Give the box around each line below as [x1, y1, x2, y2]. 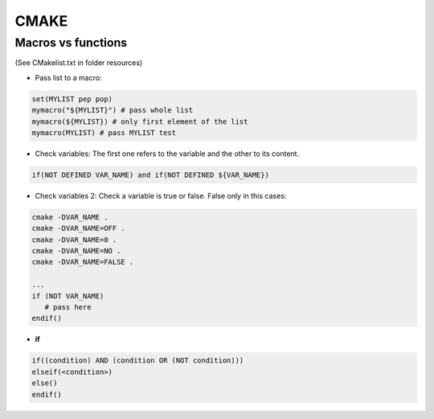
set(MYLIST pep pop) [31, 94, 113, 104]
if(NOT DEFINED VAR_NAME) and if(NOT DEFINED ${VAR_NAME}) [31, 170, 269, 179]
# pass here [44, 302, 92, 311]
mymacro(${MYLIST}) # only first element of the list [31, 117, 248, 126]
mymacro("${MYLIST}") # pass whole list [31, 105, 193, 115]
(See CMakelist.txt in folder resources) [14, 58, 143, 68]
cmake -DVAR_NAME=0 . [31, 235, 117, 244]
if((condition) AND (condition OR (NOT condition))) [31, 356, 244, 365]
